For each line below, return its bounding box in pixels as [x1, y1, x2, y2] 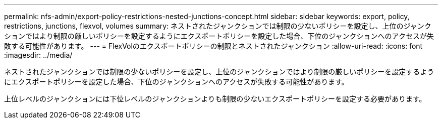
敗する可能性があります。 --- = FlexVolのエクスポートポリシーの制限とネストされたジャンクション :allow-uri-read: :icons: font [4, 42, 423, 50]
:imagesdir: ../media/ [4, 51, 73, 59]
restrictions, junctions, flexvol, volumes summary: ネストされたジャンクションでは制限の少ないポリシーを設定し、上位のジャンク [4, 22, 431, 30]
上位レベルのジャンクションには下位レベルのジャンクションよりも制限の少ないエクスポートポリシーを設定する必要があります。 [4, 94, 426, 103]
